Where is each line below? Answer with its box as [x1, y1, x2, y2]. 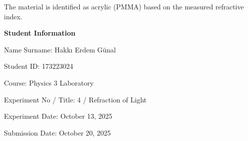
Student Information [4, 28, 76, 38]
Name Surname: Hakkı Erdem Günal [4, 44, 116, 54]
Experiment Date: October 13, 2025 [4, 111, 112, 121]
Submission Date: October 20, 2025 [4, 127, 111, 138]
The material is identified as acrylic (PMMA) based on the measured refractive [4, 1, 244, 11]
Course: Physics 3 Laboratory [4, 77, 94, 88]
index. [4, 11, 22, 21]
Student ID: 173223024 [4, 61, 73, 71]
